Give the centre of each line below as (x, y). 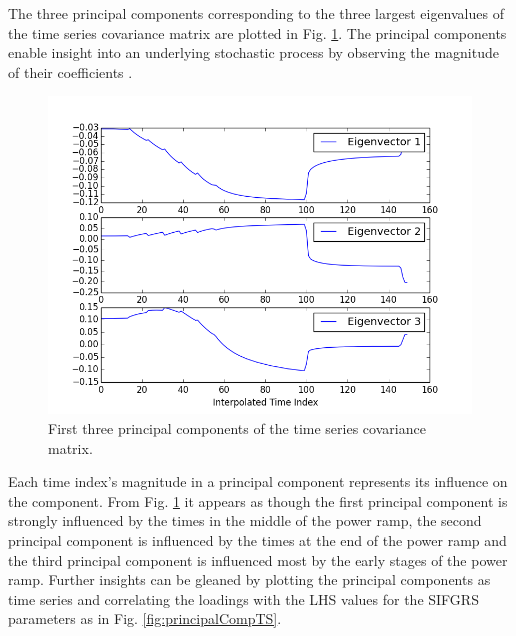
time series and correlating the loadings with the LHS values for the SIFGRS (243, 598)
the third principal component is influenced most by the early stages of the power (258, 559)
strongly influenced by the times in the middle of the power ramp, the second (245, 520)
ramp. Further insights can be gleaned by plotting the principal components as (249, 579)
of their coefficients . (70, 71)
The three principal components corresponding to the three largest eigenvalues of (256, 13)
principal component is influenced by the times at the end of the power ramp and (257, 539)
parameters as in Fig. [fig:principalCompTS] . (145, 618)
